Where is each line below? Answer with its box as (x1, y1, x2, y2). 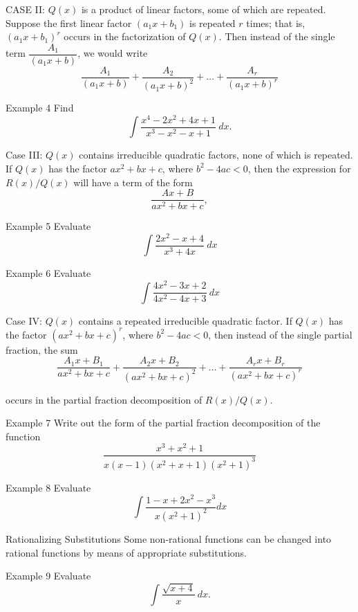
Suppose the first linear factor (6, 15, 132, 30)
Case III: (6, 147, 43, 162)
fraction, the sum (6, 342, 78, 357)
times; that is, (246, 15, 305, 30)
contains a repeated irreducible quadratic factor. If (78, 313, 292, 327)
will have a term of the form (73, 174, 193, 189)
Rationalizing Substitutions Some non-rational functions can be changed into (6, 531, 332, 546)
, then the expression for (247, 161, 351, 175)
